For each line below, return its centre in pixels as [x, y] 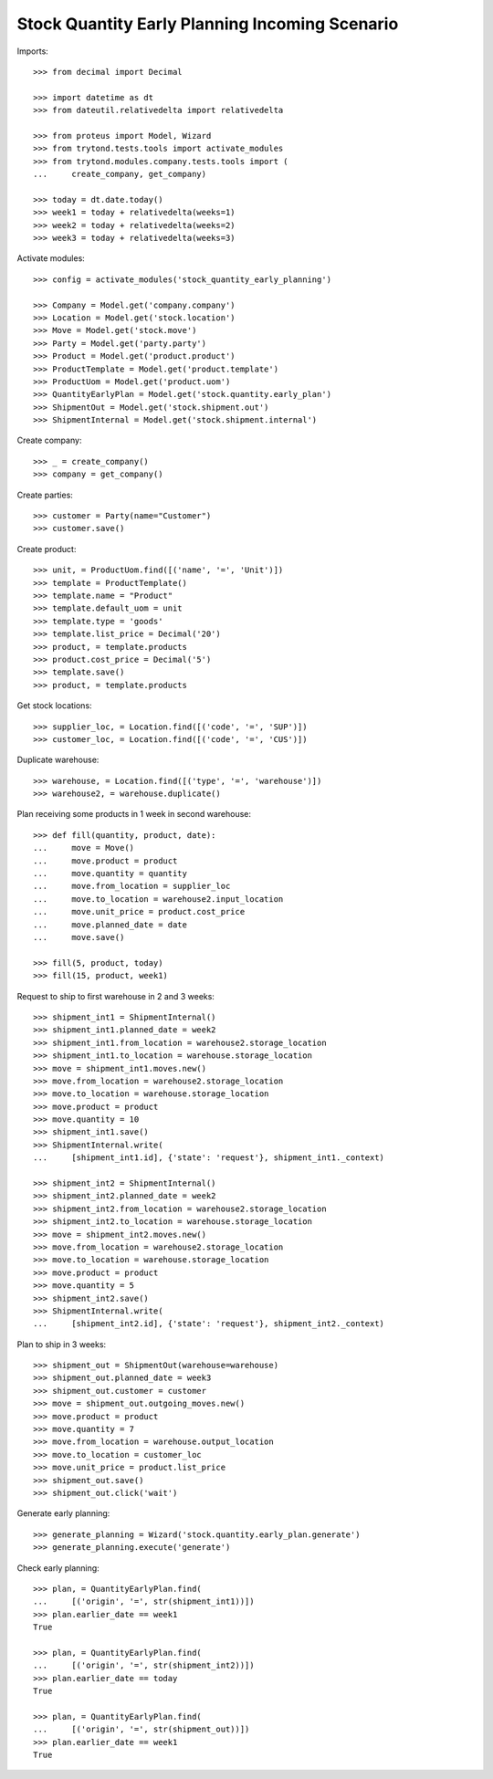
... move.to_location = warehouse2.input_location [158, 899]
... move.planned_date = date [110, 925]
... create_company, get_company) [120, 174]
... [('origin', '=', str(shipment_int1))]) [144, 1601]
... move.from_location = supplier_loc [132, 886]
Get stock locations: [54, 706]
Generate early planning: [63, 1513]
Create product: [47, 549]
